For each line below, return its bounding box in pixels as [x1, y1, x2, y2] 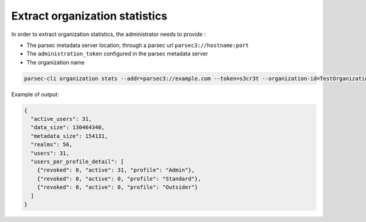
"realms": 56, [30, 141, 73, 148]
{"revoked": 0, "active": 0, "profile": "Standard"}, [37, 175, 201, 182]
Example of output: [11, 90, 59, 98]
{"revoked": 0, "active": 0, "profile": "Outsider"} [37, 184, 198, 191]
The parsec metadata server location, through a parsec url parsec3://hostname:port [26, 41, 249, 49]
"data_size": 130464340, [30, 124, 105, 131]
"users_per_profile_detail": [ [30, 159, 124, 165]
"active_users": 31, [30, 116, 92, 123]
